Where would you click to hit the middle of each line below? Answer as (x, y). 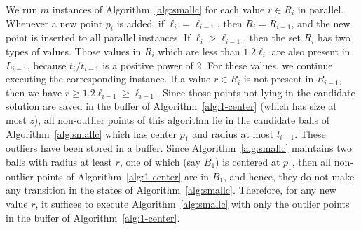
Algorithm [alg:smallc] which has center (91, 133)
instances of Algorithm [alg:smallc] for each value (158, 9)
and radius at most (233, 133)
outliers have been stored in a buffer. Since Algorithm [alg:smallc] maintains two (179, 148)
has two (334, 37)
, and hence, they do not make (289, 176)
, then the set (272, 37)
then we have (34, 92)
